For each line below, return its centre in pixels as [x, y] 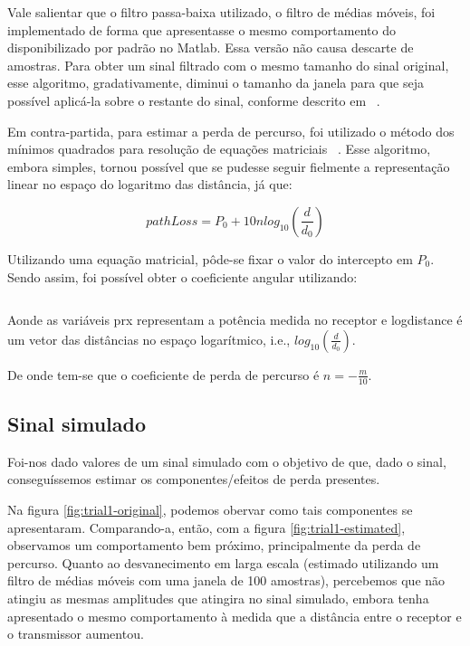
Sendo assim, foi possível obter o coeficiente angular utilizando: [182, 276]
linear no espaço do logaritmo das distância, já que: [150, 184]
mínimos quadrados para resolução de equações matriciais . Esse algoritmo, [219, 149]
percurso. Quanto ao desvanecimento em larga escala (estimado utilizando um [223, 562]
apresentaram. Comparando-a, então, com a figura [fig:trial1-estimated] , [206, 527]
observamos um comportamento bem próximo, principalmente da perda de [214, 545]
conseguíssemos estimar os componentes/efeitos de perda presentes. [194, 479]
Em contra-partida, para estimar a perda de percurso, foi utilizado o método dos [231, 131]
